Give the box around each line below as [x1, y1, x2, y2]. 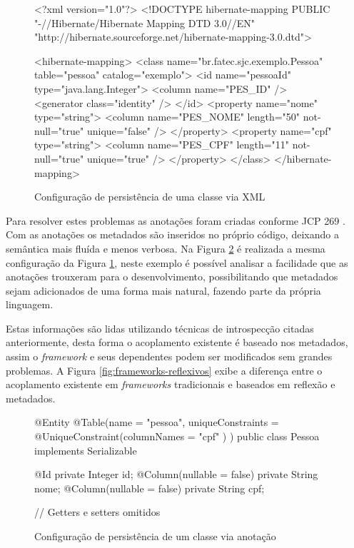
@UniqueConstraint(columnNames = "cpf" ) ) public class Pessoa [34, 429, 320, 444]
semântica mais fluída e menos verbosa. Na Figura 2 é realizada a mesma [6, 240, 325, 255]
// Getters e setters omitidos [34, 504, 161, 519]
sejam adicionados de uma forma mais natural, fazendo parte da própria [6, 283, 321, 298]
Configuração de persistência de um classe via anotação [34, 529, 276, 543]
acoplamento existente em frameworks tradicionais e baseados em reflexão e [6, 377, 335, 392]
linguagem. [6, 297, 54, 312]
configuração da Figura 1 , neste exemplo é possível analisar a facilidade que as [6, 255, 348, 270]
